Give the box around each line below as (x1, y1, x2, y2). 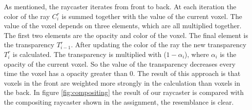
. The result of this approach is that (133, 68, 241, 78)
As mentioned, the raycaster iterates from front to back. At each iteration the (4, 1, 236, 11)
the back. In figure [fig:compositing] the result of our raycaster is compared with (4, 87, 244, 97)
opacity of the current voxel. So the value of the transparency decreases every (4, 58, 236, 69)
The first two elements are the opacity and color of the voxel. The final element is (4, 30, 248, 40)
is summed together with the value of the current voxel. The (62, 11, 242, 21)
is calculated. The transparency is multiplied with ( (13, 49, 167, 59)
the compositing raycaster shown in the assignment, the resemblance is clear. (4, 96, 234, 107)
